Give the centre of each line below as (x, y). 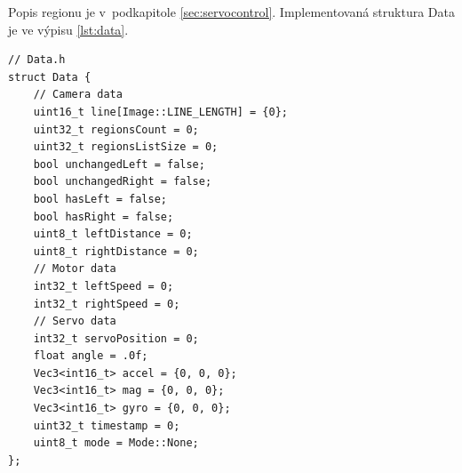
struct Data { (50, 77)
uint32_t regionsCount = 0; (116, 129)
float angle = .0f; (91, 356)
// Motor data (75, 269)
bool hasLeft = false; (100, 199)
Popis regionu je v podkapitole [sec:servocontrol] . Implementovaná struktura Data (231, 12)
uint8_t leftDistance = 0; (113, 234)
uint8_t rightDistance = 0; (116, 251)
